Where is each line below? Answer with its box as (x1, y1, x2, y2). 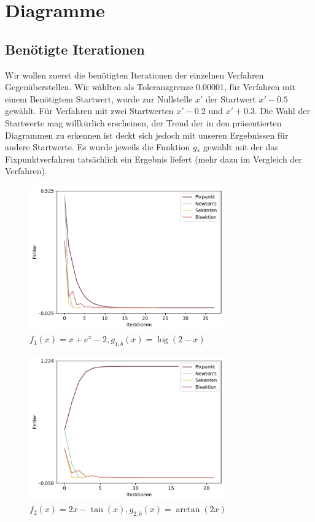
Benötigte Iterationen (5, 39, 145, 58)
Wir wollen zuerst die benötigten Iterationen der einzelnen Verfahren (5, 68, 264, 81)
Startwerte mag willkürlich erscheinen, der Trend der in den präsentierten (5, 116, 282, 129)
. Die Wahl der (254, 104, 310, 117)
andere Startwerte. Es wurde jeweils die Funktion (5, 140, 190, 153)
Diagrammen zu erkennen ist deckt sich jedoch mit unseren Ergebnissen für (5, 128, 289, 141)
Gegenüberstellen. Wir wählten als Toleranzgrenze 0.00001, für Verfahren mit (5, 80, 296, 93)
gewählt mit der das (203, 140, 278, 153)
